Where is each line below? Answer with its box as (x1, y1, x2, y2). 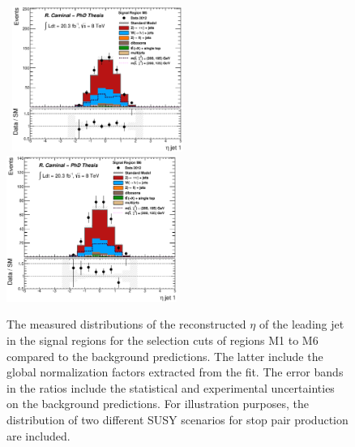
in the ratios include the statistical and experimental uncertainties (6, 379, 335, 396)
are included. (6, 427, 71, 444)
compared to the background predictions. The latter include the (6, 347, 323, 364)
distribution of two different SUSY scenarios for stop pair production (6, 411, 349, 428)
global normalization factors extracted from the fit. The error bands (6, 363, 344, 380)
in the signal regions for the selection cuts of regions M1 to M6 (6, 332, 319, 349)
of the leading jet (259, 316, 344, 333)
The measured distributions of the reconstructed (6, 316, 246, 333)
